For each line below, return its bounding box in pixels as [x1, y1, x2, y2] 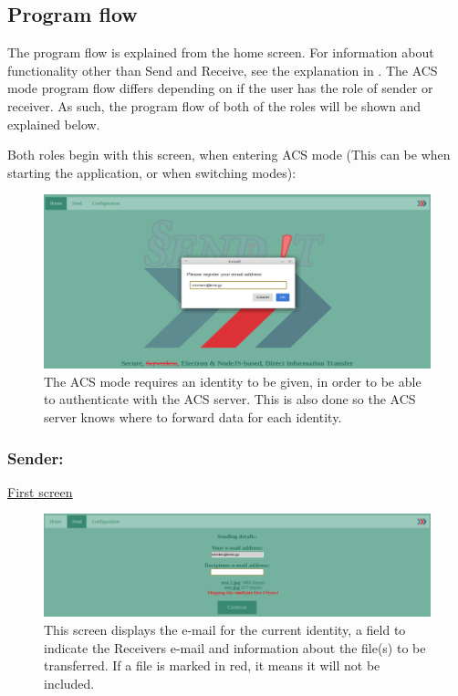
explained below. [7, 114, 100, 133]
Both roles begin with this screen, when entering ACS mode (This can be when [7, 145, 451, 164]
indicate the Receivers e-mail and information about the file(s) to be [44, 638, 426, 657]
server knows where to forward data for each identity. [44, 408, 342, 427]
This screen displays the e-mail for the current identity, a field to [44, 620, 406, 639]
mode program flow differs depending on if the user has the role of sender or [7, 78, 433, 98]
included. [44, 673, 95, 692]
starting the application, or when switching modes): [7, 162, 297, 182]
